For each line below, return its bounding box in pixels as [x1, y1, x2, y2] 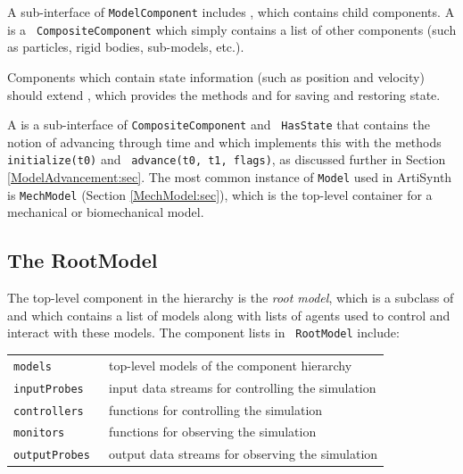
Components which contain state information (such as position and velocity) [7, 67, 425, 86]
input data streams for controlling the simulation [109, 378, 376, 396]
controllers [13, 404, 84, 418]
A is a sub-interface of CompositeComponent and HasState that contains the [7, 115, 430, 134]
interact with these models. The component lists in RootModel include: [7, 323, 400, 342]
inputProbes [13, 382, 84, 395]
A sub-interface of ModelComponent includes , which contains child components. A [7, 3, 455, 21]
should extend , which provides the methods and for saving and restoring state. [7, 85, 441, 104]
